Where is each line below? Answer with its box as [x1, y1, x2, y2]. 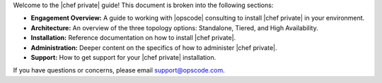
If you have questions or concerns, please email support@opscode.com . [13, 66, 226, 75]
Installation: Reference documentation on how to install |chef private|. [30, 34, 236, 42]
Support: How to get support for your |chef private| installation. [30, 53, 216, 61]
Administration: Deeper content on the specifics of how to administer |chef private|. [30, 43, 277, 52]
